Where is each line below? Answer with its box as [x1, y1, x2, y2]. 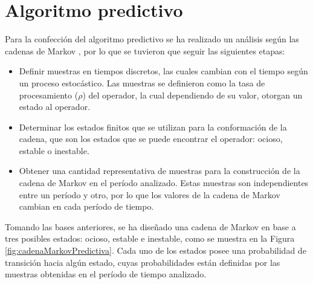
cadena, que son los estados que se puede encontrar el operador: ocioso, [19, 132, 283, 145]
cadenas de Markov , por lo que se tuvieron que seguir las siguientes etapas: [5, 44, 285, 57]
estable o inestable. [19, 144, 89, 157]
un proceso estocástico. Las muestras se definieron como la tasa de [19, 76, 265, 89]
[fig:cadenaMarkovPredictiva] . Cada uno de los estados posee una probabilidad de [5, 244, 306, 257]
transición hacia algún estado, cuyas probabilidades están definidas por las [5, 256, 280, 268]
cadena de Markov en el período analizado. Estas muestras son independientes [19, 176, 309, 189]
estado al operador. [19, 100, 91, 113]
